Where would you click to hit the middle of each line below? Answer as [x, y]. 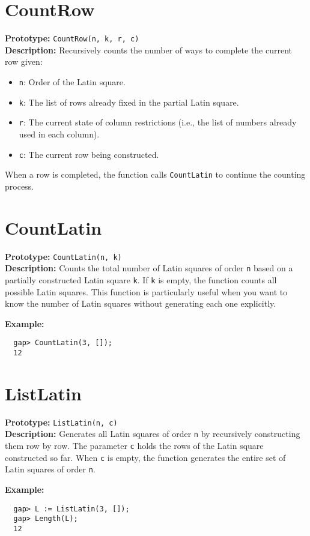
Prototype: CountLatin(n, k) [63, 256]
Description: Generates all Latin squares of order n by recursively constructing [153, 434]
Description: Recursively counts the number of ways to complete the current [149, 50]
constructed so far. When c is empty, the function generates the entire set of [145, 457]
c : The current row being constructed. [89, 154]
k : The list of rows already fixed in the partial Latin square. [129, 102]
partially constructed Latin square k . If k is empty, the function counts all [141, 279]
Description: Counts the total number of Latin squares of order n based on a [149, 268]
